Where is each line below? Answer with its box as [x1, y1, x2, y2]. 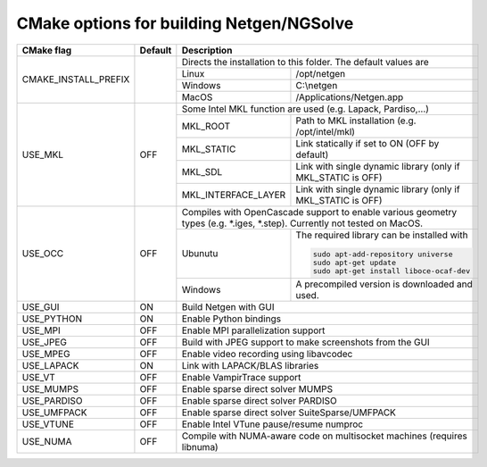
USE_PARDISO [21, 395, 84, 407]
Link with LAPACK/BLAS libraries [181, 360, 319, 372]
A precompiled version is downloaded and [295, 278, 473, 290]
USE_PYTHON [21, 313, 83, 325]
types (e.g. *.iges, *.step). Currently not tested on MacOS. [181, 217, 424, 229]
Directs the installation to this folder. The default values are [181, 55, 429, 68]
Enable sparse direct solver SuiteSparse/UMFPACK [181, 406, 397, 419]
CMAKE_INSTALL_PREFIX [21, 73, 130, 86]
